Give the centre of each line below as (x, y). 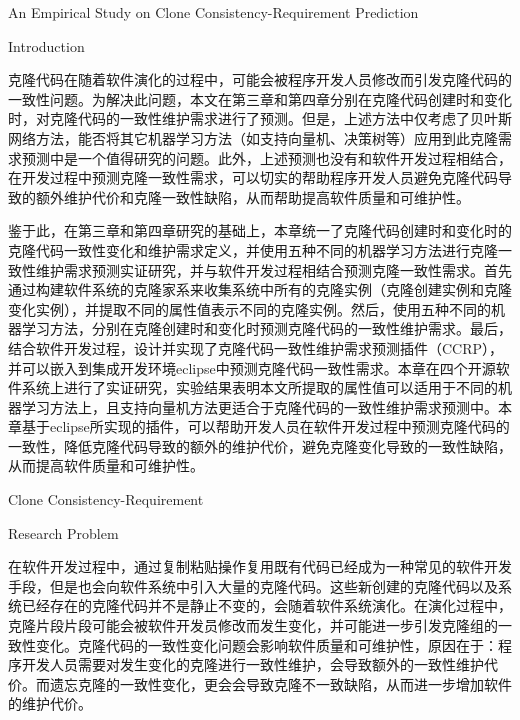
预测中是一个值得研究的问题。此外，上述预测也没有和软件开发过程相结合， (266, 157)
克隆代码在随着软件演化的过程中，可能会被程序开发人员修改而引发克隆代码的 (260, 79)
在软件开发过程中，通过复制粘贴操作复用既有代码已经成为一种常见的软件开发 (260, 566)
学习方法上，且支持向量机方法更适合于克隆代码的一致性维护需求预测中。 (259, 406)
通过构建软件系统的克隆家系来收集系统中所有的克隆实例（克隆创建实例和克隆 (260, 289)
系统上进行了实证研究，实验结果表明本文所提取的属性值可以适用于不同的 (259, 387)
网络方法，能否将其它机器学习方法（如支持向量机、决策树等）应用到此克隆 (253, 137)
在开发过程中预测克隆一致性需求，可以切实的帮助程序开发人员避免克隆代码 (253, 177)
